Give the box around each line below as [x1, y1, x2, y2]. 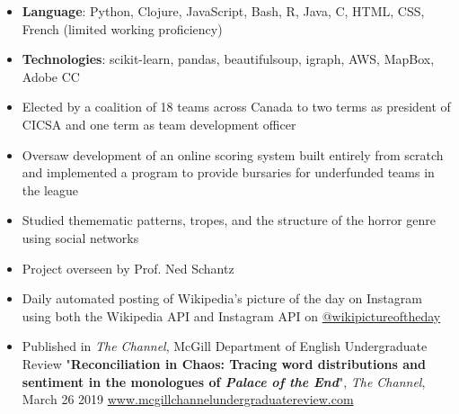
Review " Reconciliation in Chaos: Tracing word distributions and [22, 354, 426, 373]
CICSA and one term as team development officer [22, 114, 296, 133]
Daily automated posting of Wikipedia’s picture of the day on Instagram [22, 289, 422, 308]
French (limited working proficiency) [22, 19, 223, 38]
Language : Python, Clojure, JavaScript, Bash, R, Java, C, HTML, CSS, [22, 2, 425, 20]
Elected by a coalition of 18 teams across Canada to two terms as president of [22, 97, 451, 116]
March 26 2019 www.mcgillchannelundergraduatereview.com [22, 390, 354, 409]
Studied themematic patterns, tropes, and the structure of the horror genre [22, 211, 437, 229]
